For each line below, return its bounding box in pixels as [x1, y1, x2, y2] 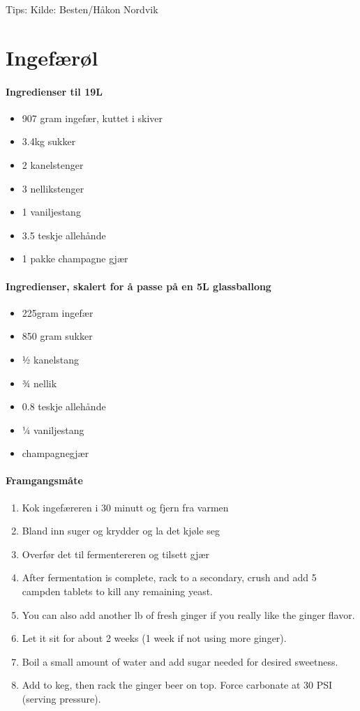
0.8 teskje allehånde [22, 399, 106, 414]
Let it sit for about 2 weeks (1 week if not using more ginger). [22, 631, 287, 645]
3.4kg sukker [22, 134, 76, 149]
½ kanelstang [22, 352, 80, 366]
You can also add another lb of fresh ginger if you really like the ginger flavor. [22, 607, 355, 622]
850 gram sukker [22, 329, 93, 343]
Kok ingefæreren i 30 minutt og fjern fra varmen [22, 500, 229, 514]
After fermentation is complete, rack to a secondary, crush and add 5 [22, 570, 317, 585]
